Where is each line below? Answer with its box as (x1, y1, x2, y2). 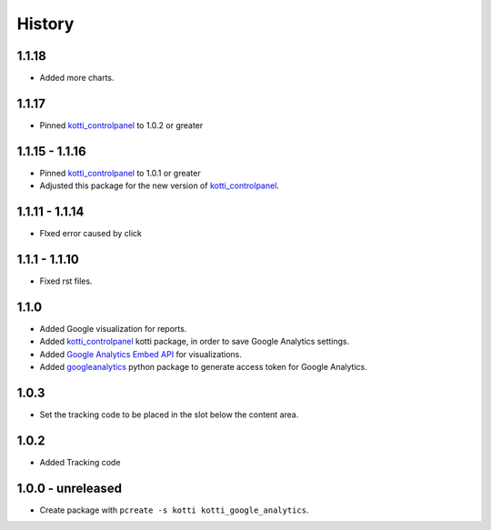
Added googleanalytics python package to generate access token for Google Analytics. (39, 362, 367, 373)
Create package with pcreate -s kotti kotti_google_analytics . (39, 505, 309, 515)
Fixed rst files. (39, 275, 93, 286)
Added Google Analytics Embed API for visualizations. (39, 348, 243, 359)
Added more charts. (39, 73, 115, 84)
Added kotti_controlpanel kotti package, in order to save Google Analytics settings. (39, 336, 350, 347)
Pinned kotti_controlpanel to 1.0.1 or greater (39, 167, 201, 178)
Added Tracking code (39, 456, 121, 467)
